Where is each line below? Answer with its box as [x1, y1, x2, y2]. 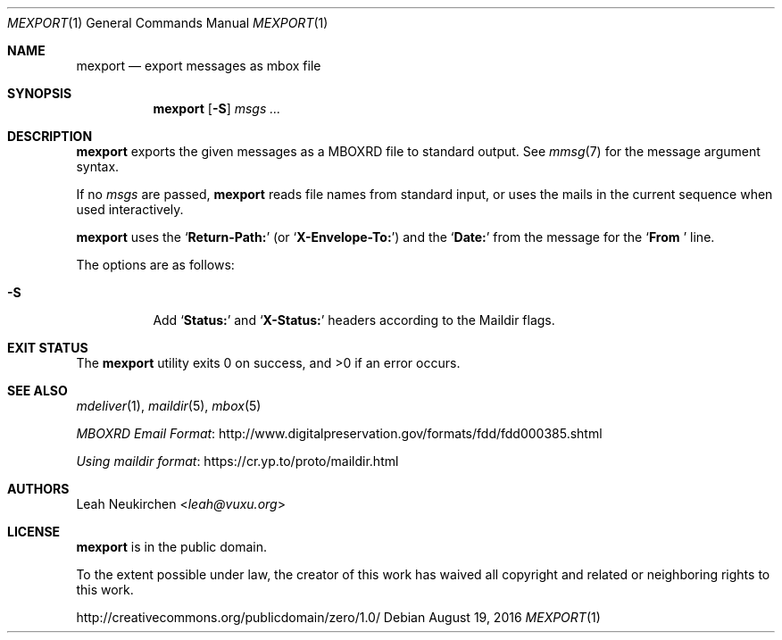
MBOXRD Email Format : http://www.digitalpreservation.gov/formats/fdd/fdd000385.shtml [76, 426, 603, 441]
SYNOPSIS [7, 86, 72, 101]
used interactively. [76, 202, 184, 217]
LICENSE [7, 524, 61, 539]
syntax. [76, 159, 120, 174]
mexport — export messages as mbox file [76, 58, 321, 73]
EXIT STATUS [7, 340, 88, 355]
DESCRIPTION [7, 129, 93, 144]
